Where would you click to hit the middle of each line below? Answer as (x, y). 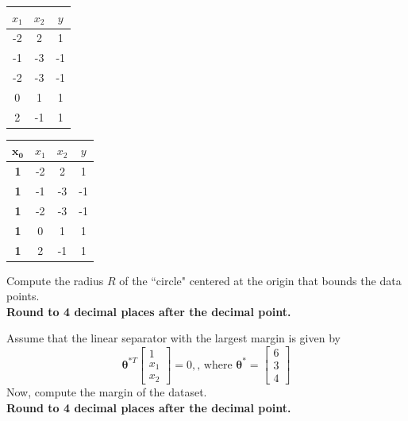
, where (215, 365)
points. (23, 296)
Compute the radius (55, 280)
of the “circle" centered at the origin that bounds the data (260, 280)
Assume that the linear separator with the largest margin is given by (173, 338)
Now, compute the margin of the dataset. (107, 392)
